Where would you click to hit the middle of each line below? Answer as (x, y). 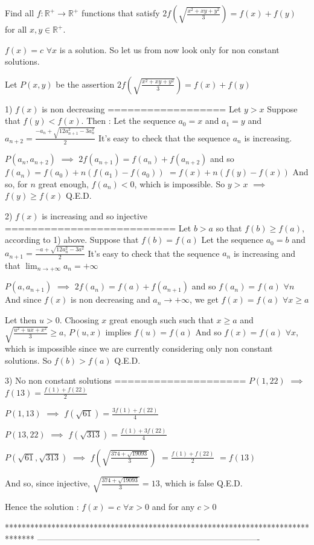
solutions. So (28, 360)
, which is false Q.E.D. (201, 483)
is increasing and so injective (95, 215)
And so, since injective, (47, 483)
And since (23, 299)
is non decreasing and (111, 299)
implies (118, 332)
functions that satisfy (120, 13)
